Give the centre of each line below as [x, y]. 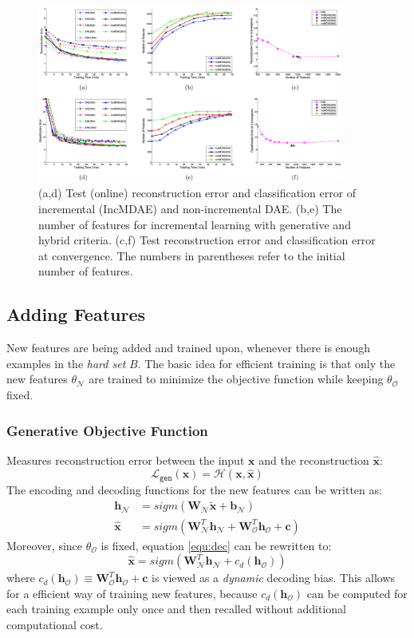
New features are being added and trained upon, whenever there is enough [189, 348]
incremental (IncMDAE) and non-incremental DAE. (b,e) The [190, 209]
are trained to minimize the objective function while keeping [236, 379]
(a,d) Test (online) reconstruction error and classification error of [197, 193]
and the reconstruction [314, 460]
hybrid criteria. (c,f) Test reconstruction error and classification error [207, 240]
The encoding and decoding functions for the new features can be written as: [194, 489]
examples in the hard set [66, 363]
